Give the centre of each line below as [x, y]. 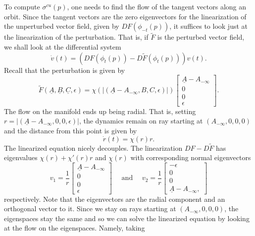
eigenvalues [21, 157]
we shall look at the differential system [63, 47]
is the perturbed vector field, [201, 37]
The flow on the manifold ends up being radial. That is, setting [100, 111]
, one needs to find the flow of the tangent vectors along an [156, 6]
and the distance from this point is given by [71, 130]
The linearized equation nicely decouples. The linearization [93, 147]
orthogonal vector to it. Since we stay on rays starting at [90, 208]
